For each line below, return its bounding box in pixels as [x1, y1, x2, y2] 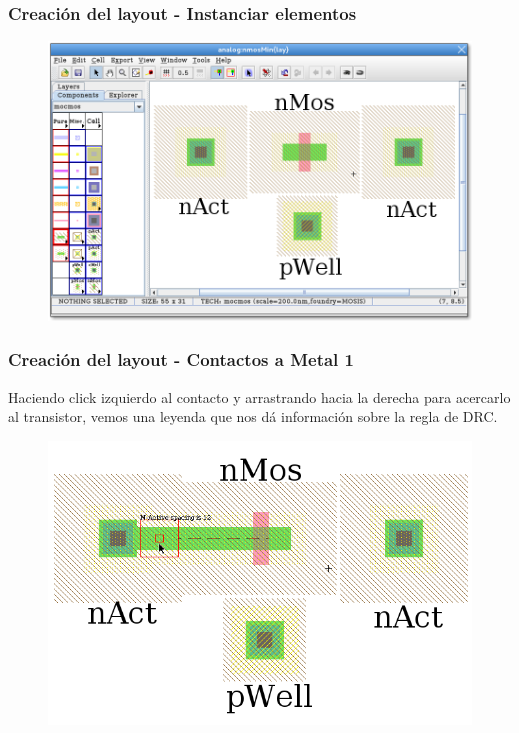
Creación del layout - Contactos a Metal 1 [8, 347, 354, 372]
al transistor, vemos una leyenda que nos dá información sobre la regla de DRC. [8, 406, 498, 427]
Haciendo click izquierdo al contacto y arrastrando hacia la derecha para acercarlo [8, 386, 511, 407]
